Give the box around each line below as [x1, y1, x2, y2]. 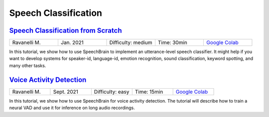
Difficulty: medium [109, 39, 152, 46]
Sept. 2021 [53, 88, 78, 95]
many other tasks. [9, 62, 46, 68]
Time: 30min [157, 39, 188, 46]
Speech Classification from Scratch [9, 26, 122, 35]
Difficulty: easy [94, 88, 130, 95]
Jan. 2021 [60, 39, 84, 46]
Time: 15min [134, 88, 163, 95]
